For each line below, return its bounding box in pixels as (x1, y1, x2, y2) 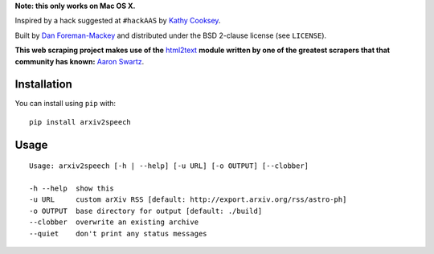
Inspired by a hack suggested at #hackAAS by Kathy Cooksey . (14, 16, 221, 26)
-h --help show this (29, 184, 114, 193)
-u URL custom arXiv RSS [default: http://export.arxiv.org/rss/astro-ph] (29, 195, 347, 204)
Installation (14, 77, 72, 92)
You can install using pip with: (14, 99, 117, 109)
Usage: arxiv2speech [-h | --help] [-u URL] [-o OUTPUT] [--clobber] (29, 162, 309, 170)
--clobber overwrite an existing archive (29, 218, 199, 227)
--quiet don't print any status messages (29, 229, 208, 238)
